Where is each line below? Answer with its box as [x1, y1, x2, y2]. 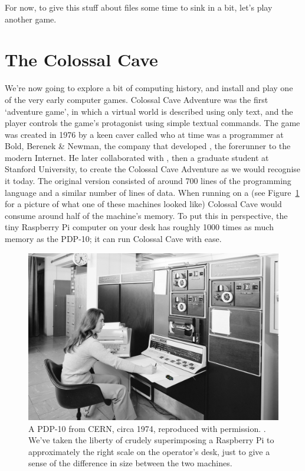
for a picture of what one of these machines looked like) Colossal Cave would [5, 198, 282, 210]
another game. [5, 12, 57, 25]
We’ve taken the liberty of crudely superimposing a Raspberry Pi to [28, 434, 274, 446]
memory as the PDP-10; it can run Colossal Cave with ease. [5, 233, 222, 245]
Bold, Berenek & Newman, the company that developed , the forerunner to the [5, 140, 291, 152]
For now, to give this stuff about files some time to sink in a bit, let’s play [5, 1, 273, 13]
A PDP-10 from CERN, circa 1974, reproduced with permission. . [28, 422, 266, 434]
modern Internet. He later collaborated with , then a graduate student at [5, 151, 269, 163]
